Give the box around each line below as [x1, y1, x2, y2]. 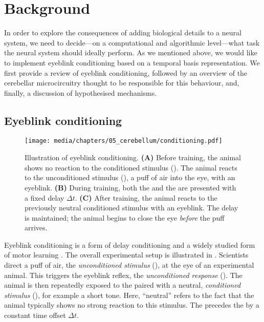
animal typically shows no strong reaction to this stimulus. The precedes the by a [4, 299, 259, 310]
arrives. [25, 222, 48, 233]
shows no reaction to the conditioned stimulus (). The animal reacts [25, 162, 237, 173]
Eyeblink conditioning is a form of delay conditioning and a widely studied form [4, 239, 255, 250]
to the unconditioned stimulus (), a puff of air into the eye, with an [25, 172, 235, 183]
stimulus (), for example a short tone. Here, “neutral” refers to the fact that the [4, 289, 254, 300]
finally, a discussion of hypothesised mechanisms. [4, 87, 157, 98]
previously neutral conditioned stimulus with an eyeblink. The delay [25, 202, 238, 213]
